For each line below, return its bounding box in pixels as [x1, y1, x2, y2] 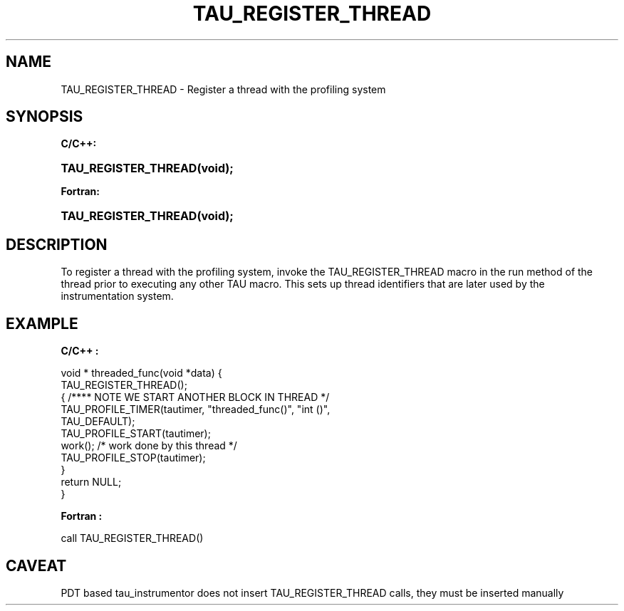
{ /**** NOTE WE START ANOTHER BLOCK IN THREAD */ [61, 391, 330, 404]
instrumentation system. [61, 290, 174, 303]
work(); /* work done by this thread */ [61, 439, 237, 452]
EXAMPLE [6, 314, 78, 333]
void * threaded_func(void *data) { [61, 367, 222, 380]
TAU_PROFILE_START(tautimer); [61, 427, 211, 440]
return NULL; [61, 476, 122, 489]
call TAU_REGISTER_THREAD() [61, 532, 204, 545]
